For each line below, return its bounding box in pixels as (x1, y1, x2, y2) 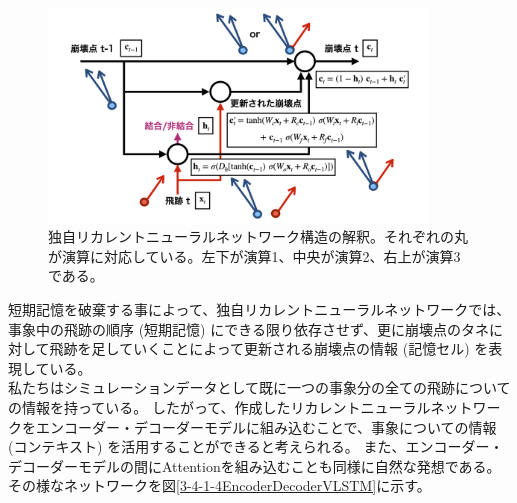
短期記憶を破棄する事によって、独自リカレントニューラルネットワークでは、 (8, 299, 511, 320)
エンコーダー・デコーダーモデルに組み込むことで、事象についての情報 (35, 416, 497, 437)
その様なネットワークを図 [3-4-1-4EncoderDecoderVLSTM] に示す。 (8, 475, 431, 496)
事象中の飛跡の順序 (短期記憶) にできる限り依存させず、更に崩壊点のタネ (8, 318, 489, 339)
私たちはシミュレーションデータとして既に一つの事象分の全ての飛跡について (8, 377, 511, 398)
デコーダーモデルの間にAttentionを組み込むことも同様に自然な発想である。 (8, 455, 501, 476)
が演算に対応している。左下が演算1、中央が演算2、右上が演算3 (48, 245, 461, 266)
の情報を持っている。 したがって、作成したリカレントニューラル (8, 396, 431, 417)
